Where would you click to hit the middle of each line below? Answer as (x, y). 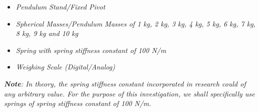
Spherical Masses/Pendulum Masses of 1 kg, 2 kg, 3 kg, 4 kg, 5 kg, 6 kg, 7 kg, (136, 23)
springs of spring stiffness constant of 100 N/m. (78, 103)
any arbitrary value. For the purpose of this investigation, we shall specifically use (129, 93)
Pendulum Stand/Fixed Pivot (60, 6)
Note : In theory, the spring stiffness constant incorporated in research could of (125, 83)
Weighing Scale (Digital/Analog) (66, 67)
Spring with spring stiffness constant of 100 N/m (91, 50)
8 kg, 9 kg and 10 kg (47, 33)
